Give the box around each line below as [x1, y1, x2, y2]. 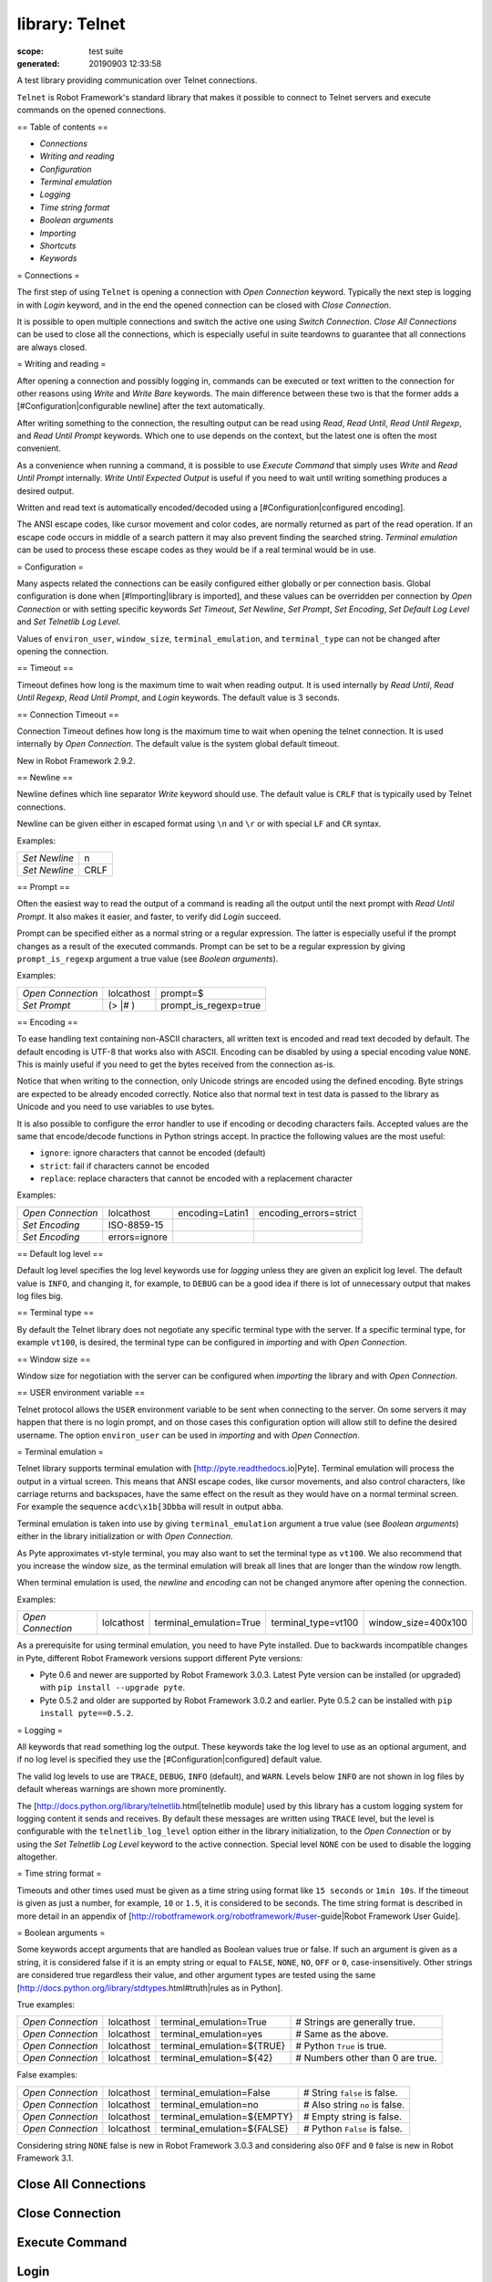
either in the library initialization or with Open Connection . [16, 1531, 233, 1542]
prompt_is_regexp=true [160, 999, 261, 1011]
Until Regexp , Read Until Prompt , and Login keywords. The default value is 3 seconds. [16, 692, 341, 703]
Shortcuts [39, 240, 77, 251]
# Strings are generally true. [295, 2015, 416, 2028]
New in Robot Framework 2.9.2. [16, 755, 136, 766]
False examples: [16, 2069, 77, 2080]
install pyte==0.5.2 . [39, 1708, 134, 1719]
